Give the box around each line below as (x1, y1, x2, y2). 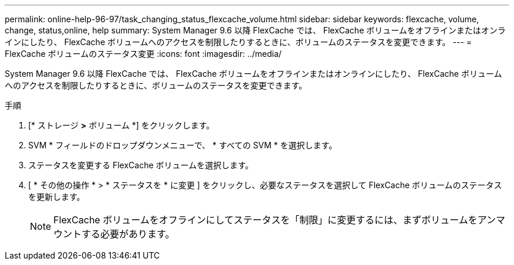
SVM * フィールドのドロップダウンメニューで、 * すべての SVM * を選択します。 (28, 140, 337, 150)
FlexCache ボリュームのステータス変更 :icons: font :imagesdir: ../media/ (5, 49, 282, 59)
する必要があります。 (82, 228, 175, 240)
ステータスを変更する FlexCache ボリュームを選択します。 (28, 160, 253, 170)
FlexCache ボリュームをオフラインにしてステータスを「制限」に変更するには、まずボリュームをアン (53, 214, 496, 226)
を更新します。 (28, 192, 85, 202)
